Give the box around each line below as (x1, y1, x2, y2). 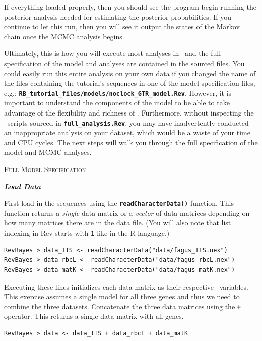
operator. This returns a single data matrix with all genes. (4, 311, 184, 321)
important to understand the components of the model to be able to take (4, 97, 230, 108)
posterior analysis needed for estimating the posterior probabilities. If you (4, 11, 232, 22)
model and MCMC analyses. (4, 147, 92, 157)
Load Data (4, 181, 41, 191)
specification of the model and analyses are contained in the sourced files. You (4, 58, 245, 68)
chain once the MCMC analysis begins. (4, 31, 124, 41)
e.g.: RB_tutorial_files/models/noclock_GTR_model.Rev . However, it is (4, 87, 232, 98)
